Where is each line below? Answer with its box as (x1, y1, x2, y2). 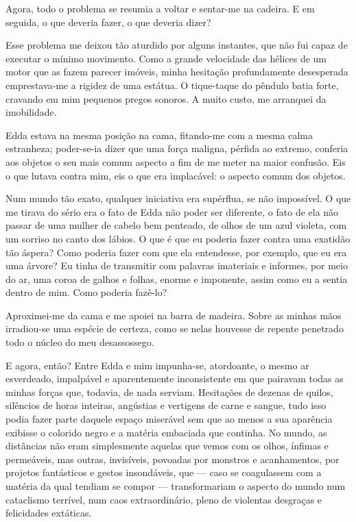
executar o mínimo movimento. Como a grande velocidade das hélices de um (5, 51, 327, 65)
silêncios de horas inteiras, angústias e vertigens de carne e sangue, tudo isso (5, 398, 327, 412)
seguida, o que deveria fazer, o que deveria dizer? (5, 14, 211, 29)
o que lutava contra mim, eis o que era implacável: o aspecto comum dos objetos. (5, 168, 346, 182)
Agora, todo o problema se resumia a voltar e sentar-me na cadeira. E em (5, 1, 315, 15)
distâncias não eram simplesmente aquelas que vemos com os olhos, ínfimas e (5, 438, 329, 453)
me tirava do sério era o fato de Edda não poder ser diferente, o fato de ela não (5, 204, 339, 219)
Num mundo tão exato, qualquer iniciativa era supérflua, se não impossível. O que (5, 191, 351, 206)
